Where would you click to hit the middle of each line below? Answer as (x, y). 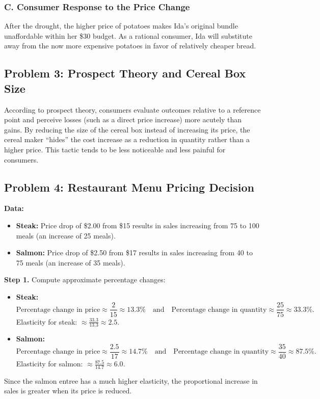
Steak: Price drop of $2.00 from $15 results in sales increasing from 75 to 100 (138, 225)
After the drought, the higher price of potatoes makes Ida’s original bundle (121, 26)
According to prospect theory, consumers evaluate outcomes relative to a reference (132, 109)
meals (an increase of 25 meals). (66, 235)
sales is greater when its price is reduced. (68, 391)
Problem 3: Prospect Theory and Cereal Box (125, 73)
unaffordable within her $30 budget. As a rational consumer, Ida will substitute (128, 35)
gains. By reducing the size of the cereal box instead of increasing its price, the (127, 129)
